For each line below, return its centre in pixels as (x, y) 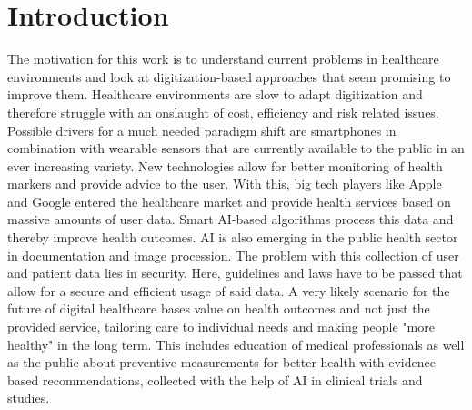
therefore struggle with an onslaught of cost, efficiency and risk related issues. (223, 112)
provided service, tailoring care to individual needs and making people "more (221, 327)
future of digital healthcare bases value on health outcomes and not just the (219, 308)
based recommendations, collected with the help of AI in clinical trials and (215, 379)
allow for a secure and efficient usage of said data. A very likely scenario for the (229, 290)
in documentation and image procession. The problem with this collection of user (233, 255)
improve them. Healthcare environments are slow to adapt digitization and (215, 94)
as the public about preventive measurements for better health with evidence (221, 362)
